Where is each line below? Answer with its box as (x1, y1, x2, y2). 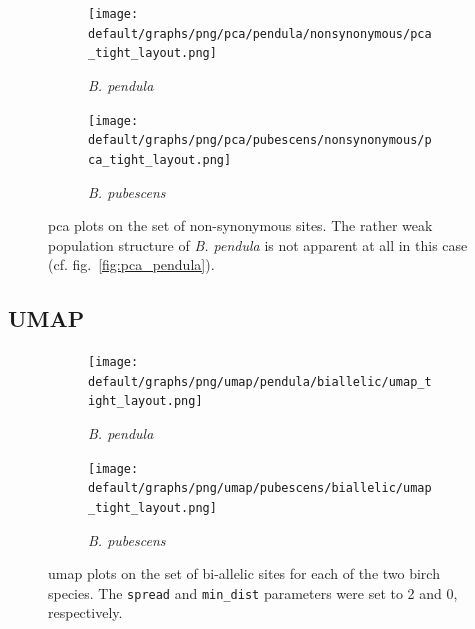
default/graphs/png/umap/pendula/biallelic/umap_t (88, 374, 432, 389)
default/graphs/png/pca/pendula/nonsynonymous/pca (88, 26, 432, 41)
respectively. (48, 602, 123, 623)
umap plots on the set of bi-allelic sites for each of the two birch (48, 563, 440, 584)
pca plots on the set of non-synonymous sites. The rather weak (48, 215, 433, 236)
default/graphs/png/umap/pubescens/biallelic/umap (88, 481, 432, 496)
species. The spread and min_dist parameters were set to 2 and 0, (48, 582, 458, 603)
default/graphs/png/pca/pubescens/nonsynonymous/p (88, 133, 432, 148)
